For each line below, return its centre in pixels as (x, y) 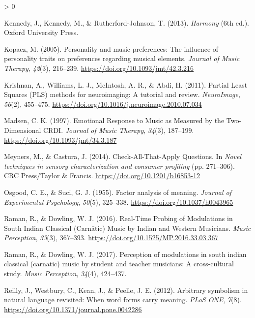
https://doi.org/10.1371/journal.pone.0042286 (73, 309)
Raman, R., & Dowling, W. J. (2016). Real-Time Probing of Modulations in (118, 218)
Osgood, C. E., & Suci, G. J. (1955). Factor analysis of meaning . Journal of (118, 192)
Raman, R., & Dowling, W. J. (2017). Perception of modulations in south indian (125, 254)
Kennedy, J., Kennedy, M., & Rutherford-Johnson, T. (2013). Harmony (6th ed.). (127, 22)
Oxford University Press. (41, 32)
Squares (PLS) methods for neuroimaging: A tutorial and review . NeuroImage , (122, 94)
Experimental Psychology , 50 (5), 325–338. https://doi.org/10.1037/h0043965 (119, 202)
